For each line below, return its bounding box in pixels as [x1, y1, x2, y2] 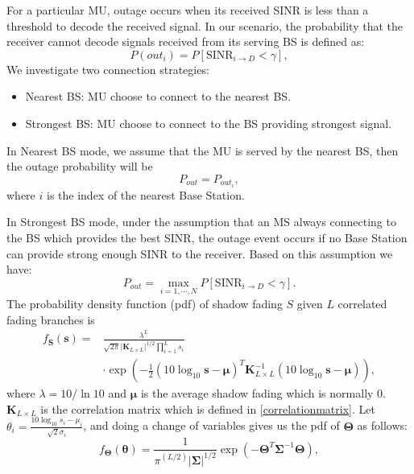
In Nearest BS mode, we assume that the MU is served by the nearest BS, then [6, 142, 399, 159]
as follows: [357, 417, 408, 434]
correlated [337, 295, 387, 312]
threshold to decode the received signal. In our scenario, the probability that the [6, 17, 403, 34]
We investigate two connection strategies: [6, 60, 209, 77]
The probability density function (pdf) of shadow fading [6, 295, 283, 312]
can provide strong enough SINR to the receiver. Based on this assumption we [6, 245, 393, 262]
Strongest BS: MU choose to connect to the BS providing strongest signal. [25, 114, 392, 131]
